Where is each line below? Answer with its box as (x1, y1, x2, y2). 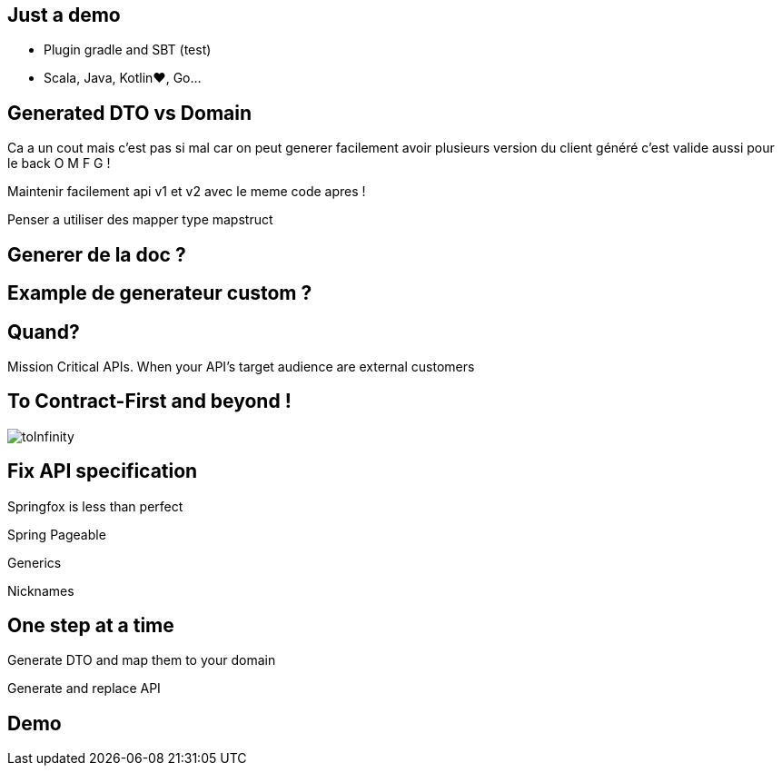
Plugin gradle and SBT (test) (44, 42, 212, 58)
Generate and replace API (7, 680, 161, 697)
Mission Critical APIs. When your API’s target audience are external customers (7, 358, 475, 374)
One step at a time (7, 614, 174, 638)
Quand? (7, 320, 80, 343)
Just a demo (7, 4, 121, 26)
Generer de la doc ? (7, 243, 186, 266)
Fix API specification (7, 460, 198, 483)
